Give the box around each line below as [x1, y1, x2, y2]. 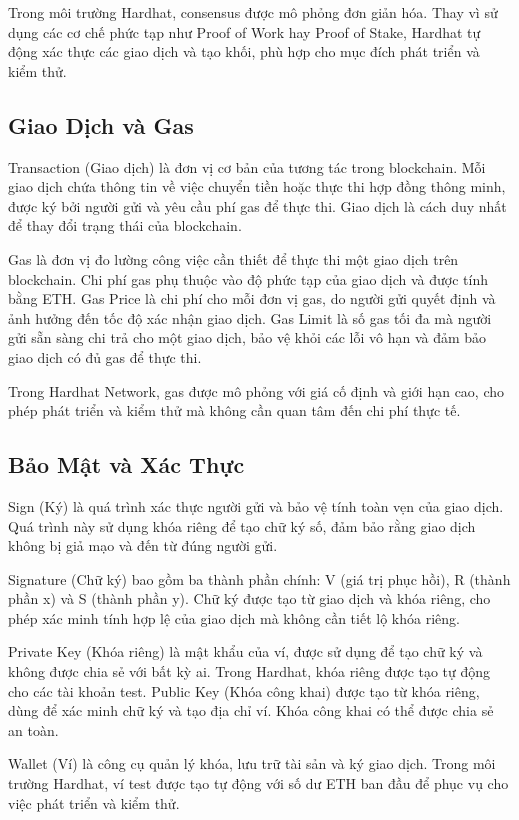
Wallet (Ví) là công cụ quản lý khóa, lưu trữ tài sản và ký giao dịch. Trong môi [8, 753, 496, 774]
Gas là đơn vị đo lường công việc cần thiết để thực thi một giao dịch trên [8, 248, 459, 269]
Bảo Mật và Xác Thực [8, 449, 245, 480]
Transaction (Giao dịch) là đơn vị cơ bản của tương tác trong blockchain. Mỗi [8, 156, 486, 177]
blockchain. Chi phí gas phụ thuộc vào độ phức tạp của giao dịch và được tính [8, 268, 489, 289]
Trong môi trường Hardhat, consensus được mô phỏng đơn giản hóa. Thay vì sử [8, 2, 498, 22]
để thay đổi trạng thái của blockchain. [8, 215, 242, 236]
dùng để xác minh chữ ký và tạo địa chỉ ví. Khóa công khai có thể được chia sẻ [8, 700, 494, 721]
